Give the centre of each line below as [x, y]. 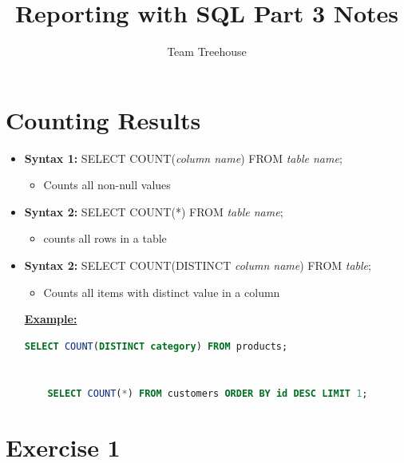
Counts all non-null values [107, 185]
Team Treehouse [207, 51]
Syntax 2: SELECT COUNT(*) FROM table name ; [154, 211]
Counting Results [103, 119]
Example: [51, 319]
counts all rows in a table [105, 238]
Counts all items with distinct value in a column [162, 292]
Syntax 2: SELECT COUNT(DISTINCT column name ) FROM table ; [198, 265]
